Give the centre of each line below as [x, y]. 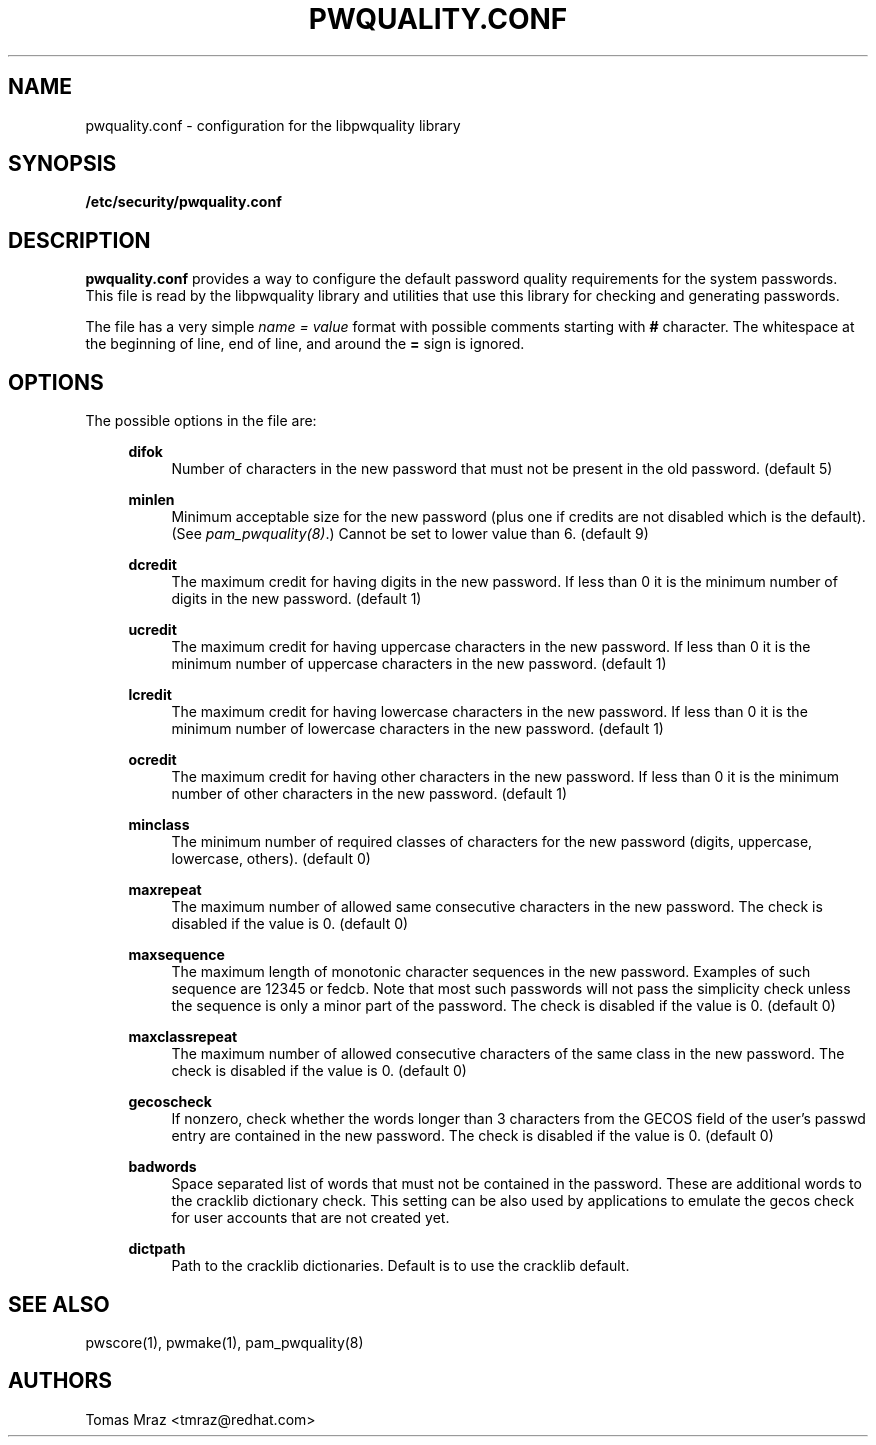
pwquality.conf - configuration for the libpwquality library [273, 125]
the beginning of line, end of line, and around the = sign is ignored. [305, 344]
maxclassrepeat [183, 1037]
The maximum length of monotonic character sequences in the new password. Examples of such [491, 972]
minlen [151, 500]
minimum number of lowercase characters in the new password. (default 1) [417, 729]
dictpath [157, 1249]
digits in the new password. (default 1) [296, 599]
